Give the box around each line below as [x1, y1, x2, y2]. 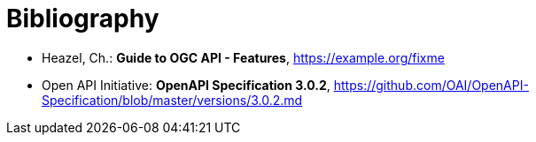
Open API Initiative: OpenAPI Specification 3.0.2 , [42, 77, 330, 93]
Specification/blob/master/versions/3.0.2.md [42, 92, 303, 108]
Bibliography [6, 4, 159, 34]
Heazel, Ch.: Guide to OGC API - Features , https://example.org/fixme [42, 49, 445, 65]
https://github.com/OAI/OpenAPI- [333, 77, 529, 93]
